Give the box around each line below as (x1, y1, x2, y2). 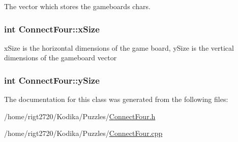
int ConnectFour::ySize (4, 74, 100, 86)
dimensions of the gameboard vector (4, 52, 117, 63)
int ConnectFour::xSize (4, 22, 100, 35)
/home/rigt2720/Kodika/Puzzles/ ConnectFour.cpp (4, 128, 163, 138)
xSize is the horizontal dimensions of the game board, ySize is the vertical (4, 42, 234, 53)
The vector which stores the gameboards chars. (4, 1, 151, 11)
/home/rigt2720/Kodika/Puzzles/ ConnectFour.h (4, 111, 156, 121)
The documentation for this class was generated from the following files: (4, 94, 228, 104)
